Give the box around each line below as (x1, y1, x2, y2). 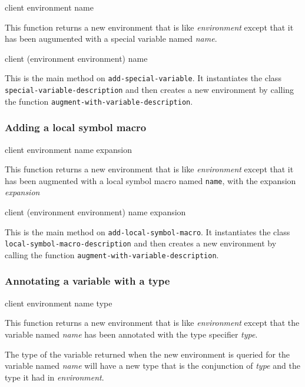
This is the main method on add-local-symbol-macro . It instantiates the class (5, 225, 290, 238)
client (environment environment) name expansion (5, 206, 186, 218)
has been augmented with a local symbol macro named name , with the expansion (5, 174, 296, 186)
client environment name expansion (5, 143, 132, 155)
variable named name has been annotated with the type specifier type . (5, 328, 258, 340)
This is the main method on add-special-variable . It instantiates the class (5, 72, 281, 84)
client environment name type (5, 296, 112, 309)
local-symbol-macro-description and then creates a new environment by (5, 237, 277, 249)
